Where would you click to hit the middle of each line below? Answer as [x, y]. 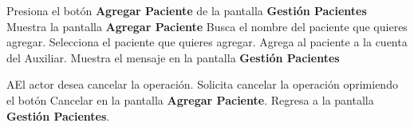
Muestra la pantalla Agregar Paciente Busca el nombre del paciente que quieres [207, 26]
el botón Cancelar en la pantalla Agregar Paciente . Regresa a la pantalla [190, 99]
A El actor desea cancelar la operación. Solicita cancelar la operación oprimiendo [202, 84]
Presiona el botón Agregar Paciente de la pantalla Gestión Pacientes [187, 10]
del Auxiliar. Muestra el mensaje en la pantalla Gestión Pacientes [173, 57]
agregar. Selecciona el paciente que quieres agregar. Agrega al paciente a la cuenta [207, 42]
